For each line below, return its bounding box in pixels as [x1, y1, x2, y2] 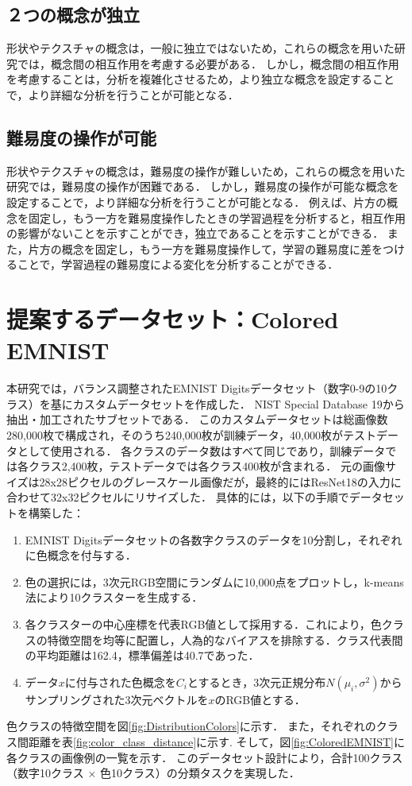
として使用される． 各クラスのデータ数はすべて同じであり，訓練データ [17, 442, 386, 459]
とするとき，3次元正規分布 [187, 673, 326, 690]
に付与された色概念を [64, 673, 176, 690]
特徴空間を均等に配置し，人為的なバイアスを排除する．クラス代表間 [47, 631, 403, 648]
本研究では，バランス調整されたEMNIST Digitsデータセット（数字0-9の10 [6, 380, 387, 397]
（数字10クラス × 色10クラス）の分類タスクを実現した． [6, 765, 300, 781]
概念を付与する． [47, 547, 137, 563]
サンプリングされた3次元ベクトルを [25, 691, 209, 707]
